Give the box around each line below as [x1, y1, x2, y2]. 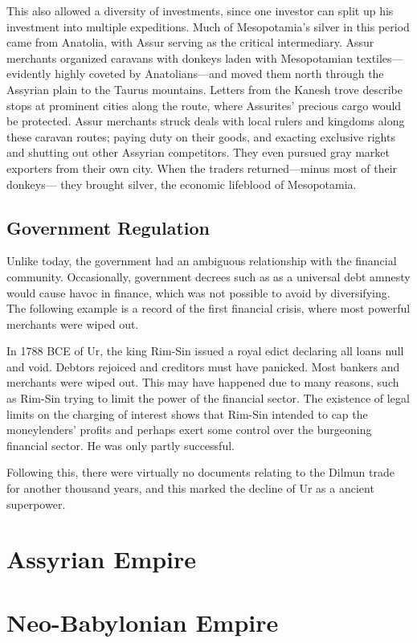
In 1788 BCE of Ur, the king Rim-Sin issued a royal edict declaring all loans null [6, 342, 404, 359]
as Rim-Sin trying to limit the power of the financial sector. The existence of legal [6, 390, 410, 407]
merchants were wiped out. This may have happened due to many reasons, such [6, 374, 399, 391]
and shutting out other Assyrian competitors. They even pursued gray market [6, 144, 390, 161]
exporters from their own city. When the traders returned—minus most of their [6, 159, 398, 176]
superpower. [6, 495, 66, 512]
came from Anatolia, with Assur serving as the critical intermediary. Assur [6, 34, 374, 51]
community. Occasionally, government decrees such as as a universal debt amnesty [6, 268, 411, 285]
